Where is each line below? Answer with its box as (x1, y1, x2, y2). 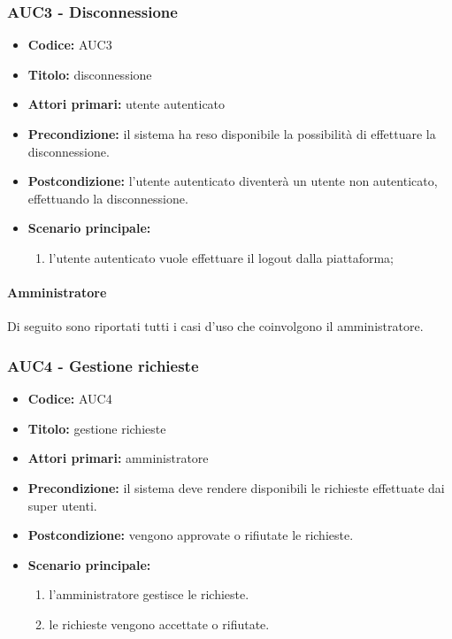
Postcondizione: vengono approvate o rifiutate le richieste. (27, 526, 354, 544)
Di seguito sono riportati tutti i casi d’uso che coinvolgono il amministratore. (7, 317, 424, 335)
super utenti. (27, 496, 97, 514)
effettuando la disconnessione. (27, 189, 188, 207)
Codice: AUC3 (27, 35, 112, 54)
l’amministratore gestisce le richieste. (49, 585, 249, 604)
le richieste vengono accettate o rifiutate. (49, 614, 270, 633)
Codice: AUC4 (27, 389, 112, 408)
